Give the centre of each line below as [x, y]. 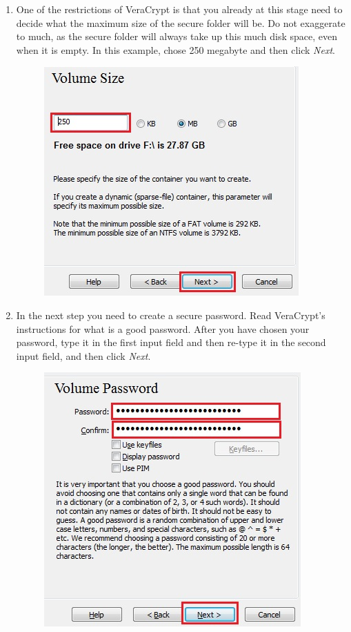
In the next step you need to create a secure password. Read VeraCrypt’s [171, 315]
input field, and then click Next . [83, 355]
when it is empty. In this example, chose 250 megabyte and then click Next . [175, 49]
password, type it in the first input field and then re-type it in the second [171, 342]
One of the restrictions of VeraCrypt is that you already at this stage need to [179, 9]
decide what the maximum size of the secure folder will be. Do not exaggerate [181, 22]
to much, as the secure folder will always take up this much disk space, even [177, 36]
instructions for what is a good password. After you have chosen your [163, 328]
